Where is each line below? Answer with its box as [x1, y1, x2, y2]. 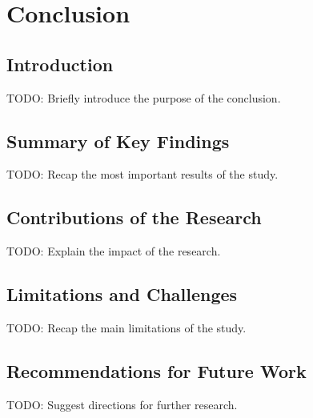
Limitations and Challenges [6, 282, 238, 307]
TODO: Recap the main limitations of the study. [6, 319, 247, 336]
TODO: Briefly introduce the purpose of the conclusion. [6, 89, 281, 106]
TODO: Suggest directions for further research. [6, 396, 238, 412]
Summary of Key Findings [6, 128, 230, 153]
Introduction [6, 51, 114, 76]
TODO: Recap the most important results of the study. [6, 166, 279, 183]
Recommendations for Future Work [6, 358, 307, 383]
